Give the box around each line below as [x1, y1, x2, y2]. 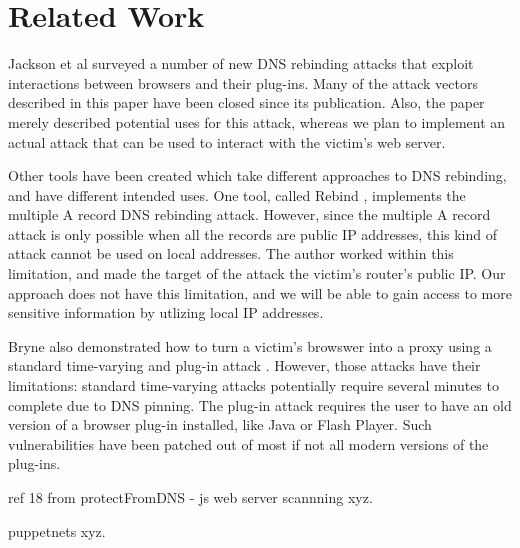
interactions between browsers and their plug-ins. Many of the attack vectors [8, 72, 478, 93]
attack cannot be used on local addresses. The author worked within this [8, 243, 454, 264]
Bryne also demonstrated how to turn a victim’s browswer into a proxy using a [8, 335, 492, 356]
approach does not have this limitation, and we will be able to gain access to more [8, 282, 512, 303]
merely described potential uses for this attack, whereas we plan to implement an [8, 111, 506, 132]
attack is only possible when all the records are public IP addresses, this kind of [8, 223, 498, 244]
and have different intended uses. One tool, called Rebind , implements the [8, 184, 466, 205]
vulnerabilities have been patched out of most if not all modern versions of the [8, 433, 489, 454]
